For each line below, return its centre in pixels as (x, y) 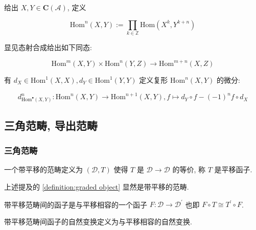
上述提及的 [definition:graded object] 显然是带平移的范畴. (97, 187)
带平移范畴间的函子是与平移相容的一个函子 (76, 204)
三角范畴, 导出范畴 (51, 125)
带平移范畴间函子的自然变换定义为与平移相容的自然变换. (98, 221)
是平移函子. (233, 169)
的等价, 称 (189, 169)
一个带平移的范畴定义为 (43, 169)
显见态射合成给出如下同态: (48, 47)
